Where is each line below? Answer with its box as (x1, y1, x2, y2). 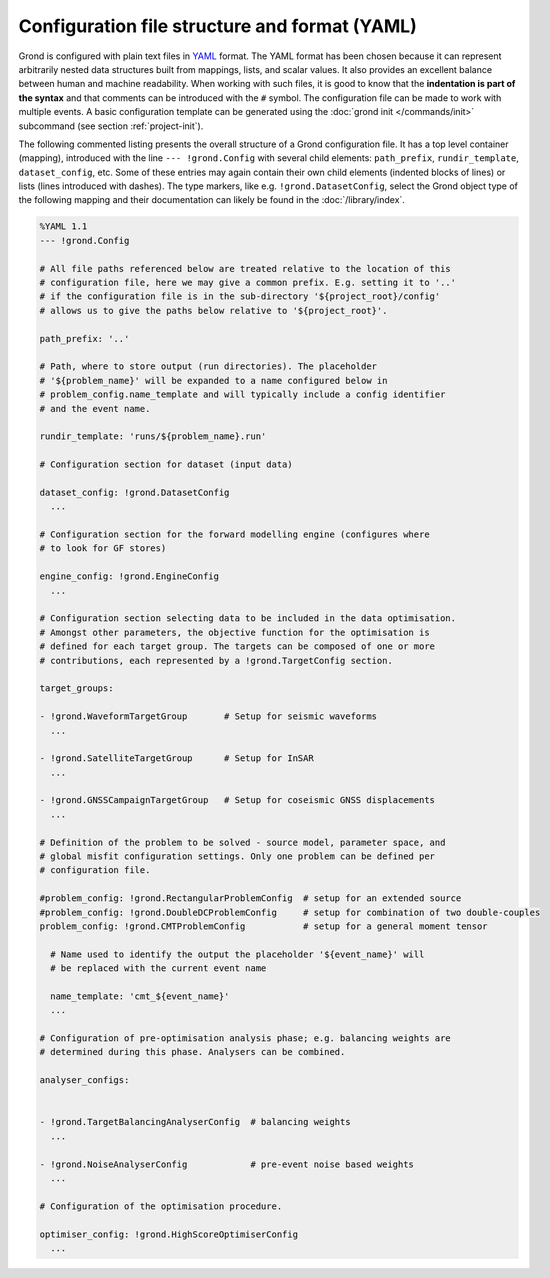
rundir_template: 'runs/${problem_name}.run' (39, 431, 267, 442)
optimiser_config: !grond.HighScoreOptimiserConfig (39, 1228, 299, 1240)
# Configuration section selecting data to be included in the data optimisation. (39, 613, 457, 624)
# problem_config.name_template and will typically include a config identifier (39, 389, 446, 400)
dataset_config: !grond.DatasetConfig (39, 486, 230, 498)
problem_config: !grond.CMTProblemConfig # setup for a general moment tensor (39, 920, 489, 932)
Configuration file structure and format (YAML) (18, 15, 417, 37)
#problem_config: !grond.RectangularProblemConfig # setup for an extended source (39, 893, 462, 904)
